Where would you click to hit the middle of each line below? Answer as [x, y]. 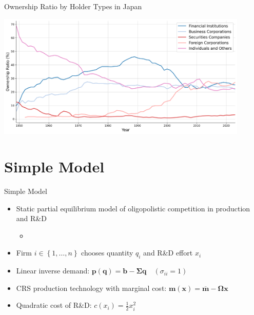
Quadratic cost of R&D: [54, 305]
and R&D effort [168, 253]
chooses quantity [107, 253]
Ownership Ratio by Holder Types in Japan [73, 6]
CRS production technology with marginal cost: [91, 288]
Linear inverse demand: [53, 271]
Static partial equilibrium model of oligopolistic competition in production [133, 208]
